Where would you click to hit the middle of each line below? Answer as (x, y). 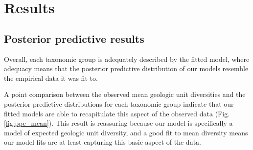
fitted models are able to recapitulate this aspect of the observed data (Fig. (117, 113)
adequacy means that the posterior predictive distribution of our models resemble (126, 68)
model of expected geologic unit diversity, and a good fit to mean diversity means (126, 132)
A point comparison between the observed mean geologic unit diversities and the (125, 94)
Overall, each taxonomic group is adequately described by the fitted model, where (127, 59)
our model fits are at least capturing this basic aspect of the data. (103, 142)
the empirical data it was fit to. (51, 78)
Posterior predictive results (74, 38)
